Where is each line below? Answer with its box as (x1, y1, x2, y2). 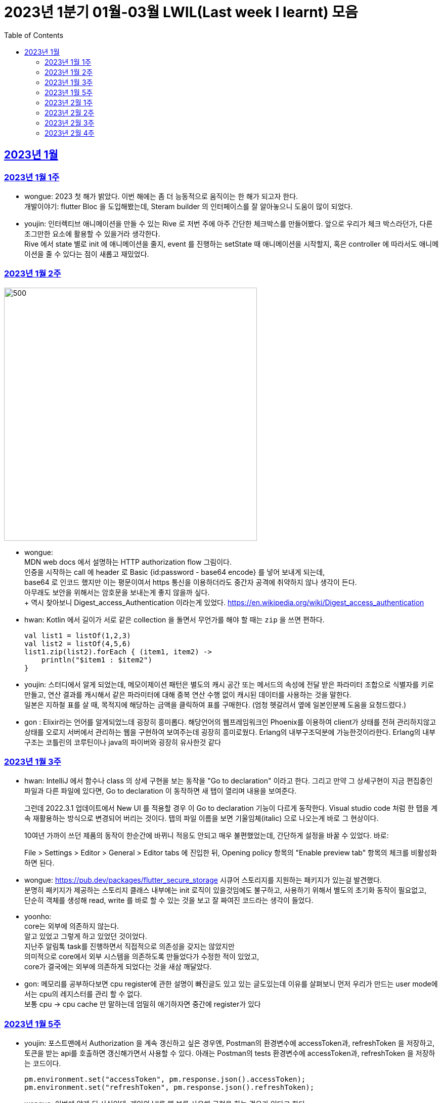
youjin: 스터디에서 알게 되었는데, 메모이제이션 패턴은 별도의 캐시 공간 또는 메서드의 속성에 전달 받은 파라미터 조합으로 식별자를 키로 (24, 680, 434, 689)
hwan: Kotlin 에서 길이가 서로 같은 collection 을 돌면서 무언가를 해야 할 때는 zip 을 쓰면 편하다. (24, 615, 325, 624)
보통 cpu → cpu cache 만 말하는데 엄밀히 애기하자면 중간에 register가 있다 (24, 1000, 261, 1009)
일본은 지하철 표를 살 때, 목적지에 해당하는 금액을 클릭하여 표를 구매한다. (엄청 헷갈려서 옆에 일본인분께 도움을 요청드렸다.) (24, 700, 407, 709)
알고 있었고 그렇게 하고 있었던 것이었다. (24, 932, 147, 941)
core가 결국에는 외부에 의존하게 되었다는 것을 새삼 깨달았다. (24, 962, 212, 971)
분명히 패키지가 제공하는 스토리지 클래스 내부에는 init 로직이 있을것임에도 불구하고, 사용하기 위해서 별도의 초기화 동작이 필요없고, (24, 886, 427, 895)
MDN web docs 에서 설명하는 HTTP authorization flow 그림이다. (24, 557, 232, 566)
